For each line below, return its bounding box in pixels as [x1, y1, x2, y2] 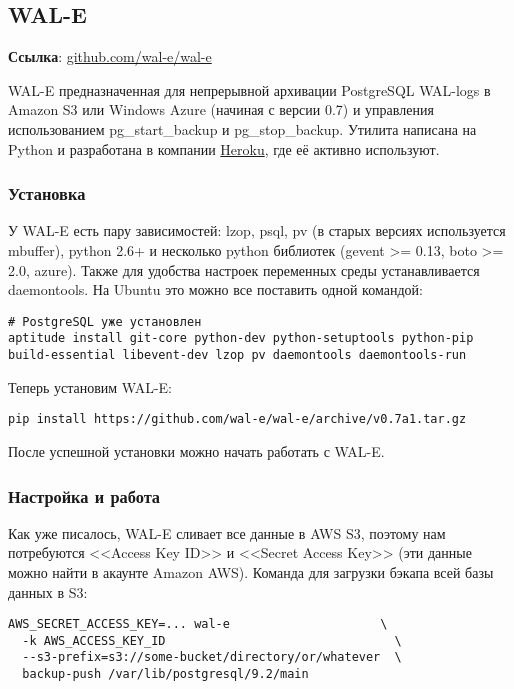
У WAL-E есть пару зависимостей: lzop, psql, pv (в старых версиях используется [8, 220, 506, 241]
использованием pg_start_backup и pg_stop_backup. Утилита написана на [8, 118, 477, 139]
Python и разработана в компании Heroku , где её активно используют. [8, 138, 440, 159]
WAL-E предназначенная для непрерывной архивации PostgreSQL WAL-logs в [8, 79, 491, 100]
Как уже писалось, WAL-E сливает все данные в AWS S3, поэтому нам [8, 522, 446, 543]
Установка [8, 181, 86, 206]
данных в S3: [8, 581, 88, 602]
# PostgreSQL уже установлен [8, 314, 202, 329]
